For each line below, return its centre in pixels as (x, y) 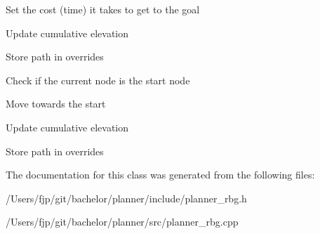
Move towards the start (56, 104)
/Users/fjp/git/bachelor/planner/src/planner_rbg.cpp (122, 222)
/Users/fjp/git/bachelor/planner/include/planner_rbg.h (126, 198)
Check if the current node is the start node (98, 80)
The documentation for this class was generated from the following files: (160, 175)
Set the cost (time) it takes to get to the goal (103, 9)
